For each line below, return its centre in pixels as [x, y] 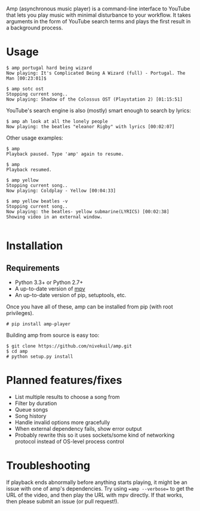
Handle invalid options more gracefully [62, 422]
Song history [30, 416]
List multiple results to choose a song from [67, 397]
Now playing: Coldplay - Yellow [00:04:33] [61, 191]
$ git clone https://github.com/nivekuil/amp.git [69, 346]
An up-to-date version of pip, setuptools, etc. [70, 295]
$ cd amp [17, 351]
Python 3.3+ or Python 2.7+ [49, 282]
